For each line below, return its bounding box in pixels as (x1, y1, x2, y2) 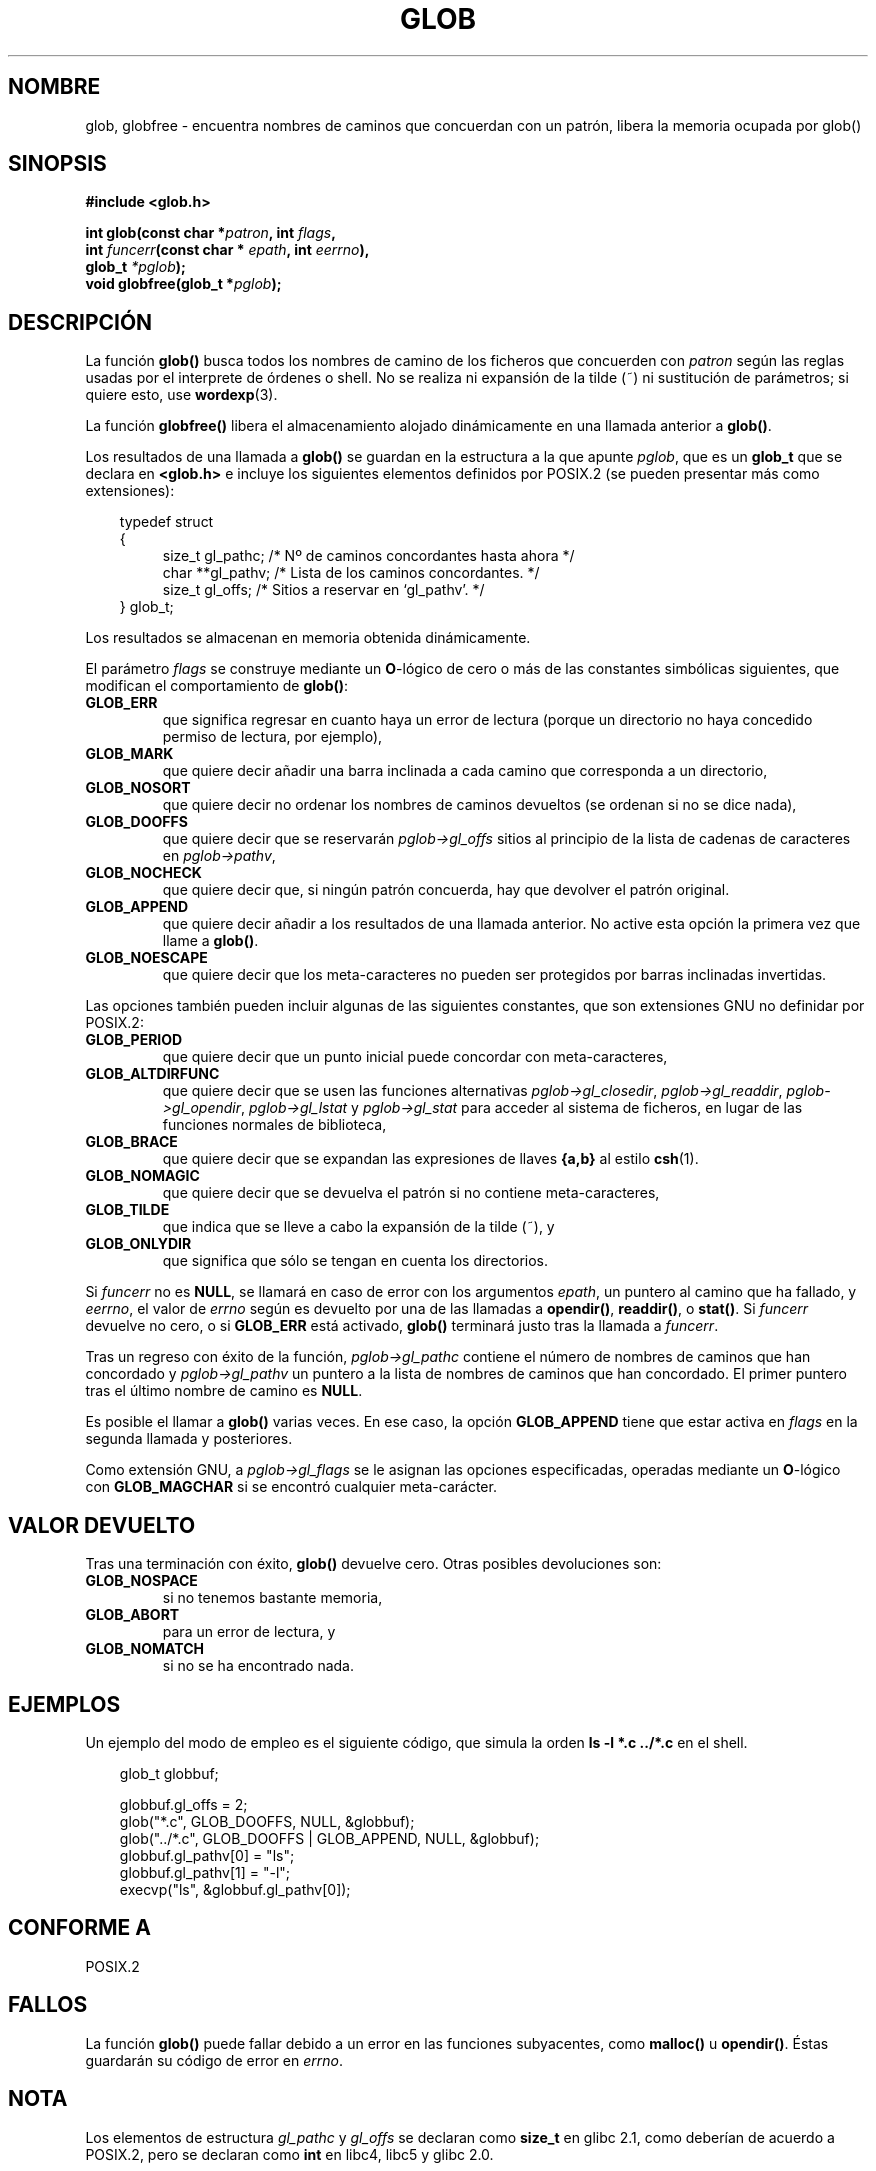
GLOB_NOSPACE (85, 1572, 198, 1590)
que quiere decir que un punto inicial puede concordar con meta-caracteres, (162, 1048, 668, 1066)
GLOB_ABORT (85, 1606, 180, 1624)
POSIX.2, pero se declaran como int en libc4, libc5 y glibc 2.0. (85, 2145, 494, 2163)
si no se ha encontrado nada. (162, 1657, 354, 1675)
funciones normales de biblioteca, (162, 1116, 387, 1134)
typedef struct (119, 513, 214, 531)
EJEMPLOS (8, 1691, 121, 1717)
